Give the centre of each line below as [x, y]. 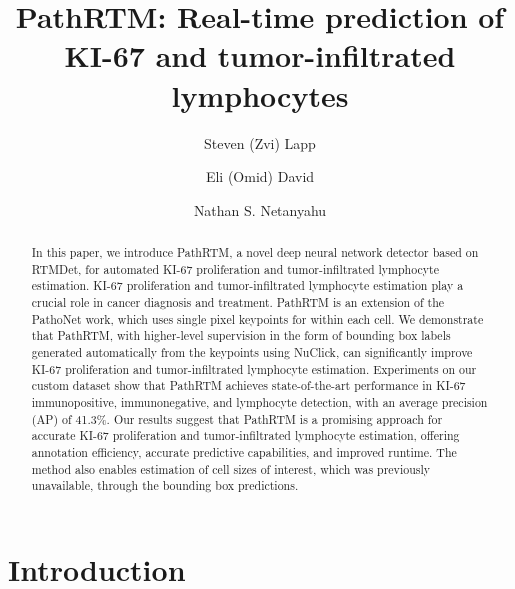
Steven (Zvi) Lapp [260, 142]
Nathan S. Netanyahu [260, 209]
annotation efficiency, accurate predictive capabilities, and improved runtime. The [244, 451]
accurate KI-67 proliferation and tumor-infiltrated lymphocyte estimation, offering [245, 435]
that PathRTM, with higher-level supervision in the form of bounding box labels [241, 335]
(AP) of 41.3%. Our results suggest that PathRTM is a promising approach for [237, 418]
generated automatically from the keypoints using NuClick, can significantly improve [252, 352]
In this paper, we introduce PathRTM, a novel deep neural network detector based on [255, 252]
